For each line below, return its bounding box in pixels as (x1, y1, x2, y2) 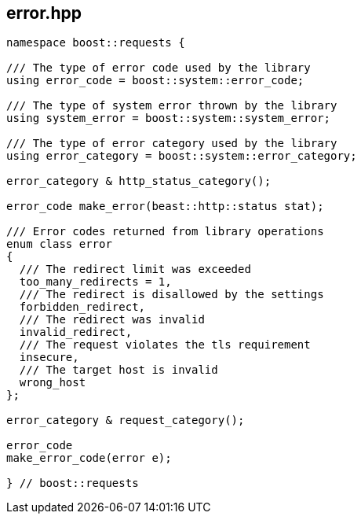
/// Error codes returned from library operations (6, 225, 324, 238)
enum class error (6, 238, 112, 251)
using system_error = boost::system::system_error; (6, 112, 331, 125)
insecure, (19, 351, 79, 364)
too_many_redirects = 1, (19, 275, 172, 289)
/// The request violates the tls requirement (19, 338, 311, 352)
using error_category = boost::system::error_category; (6, 149, 357, 163)
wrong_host (19, 376, 86, 389)
